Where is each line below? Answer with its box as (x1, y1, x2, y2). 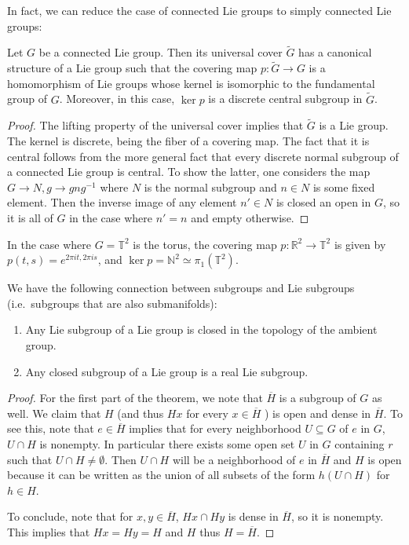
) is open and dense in (264, 404, 371, 421)
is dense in (228, 508, 279, 525)
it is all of (7, 210, 53, 225)
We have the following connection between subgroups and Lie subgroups (7, 280, 355, 296)
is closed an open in (276, 194, 371, 210)
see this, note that (7, 420, 94, 437)
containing (334, 435, 385, 452)
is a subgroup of (279, 390, 356, 406)
